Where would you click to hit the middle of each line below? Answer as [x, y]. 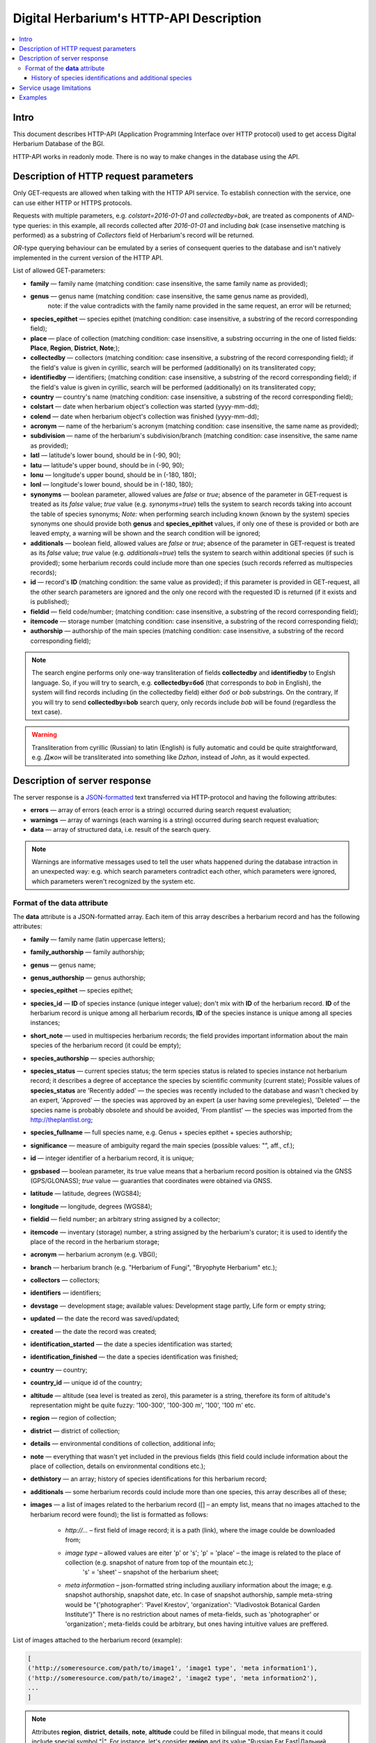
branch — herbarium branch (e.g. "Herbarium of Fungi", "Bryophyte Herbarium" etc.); [154, 1267]
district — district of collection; [75, 1431]
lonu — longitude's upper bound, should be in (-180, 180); [113, 475]
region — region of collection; [73, 1418]
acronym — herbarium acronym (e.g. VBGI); [94, 1254]
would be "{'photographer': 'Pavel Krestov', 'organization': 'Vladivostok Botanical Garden [193, 1604]
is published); [50, 602]
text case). [47, 712]
